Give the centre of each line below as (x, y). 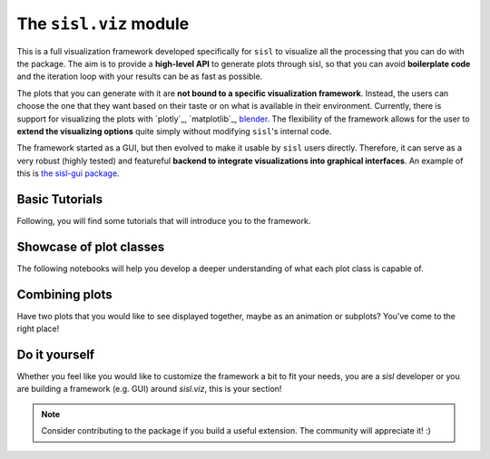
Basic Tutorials (60, 199)
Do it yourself (56, 354)
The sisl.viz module (103, 24)
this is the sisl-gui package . (68, 173)
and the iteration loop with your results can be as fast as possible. (140, 76)
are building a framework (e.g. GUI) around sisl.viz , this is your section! (149, 389)
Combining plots (64, 294)
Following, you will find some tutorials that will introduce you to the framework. (164, 220)
